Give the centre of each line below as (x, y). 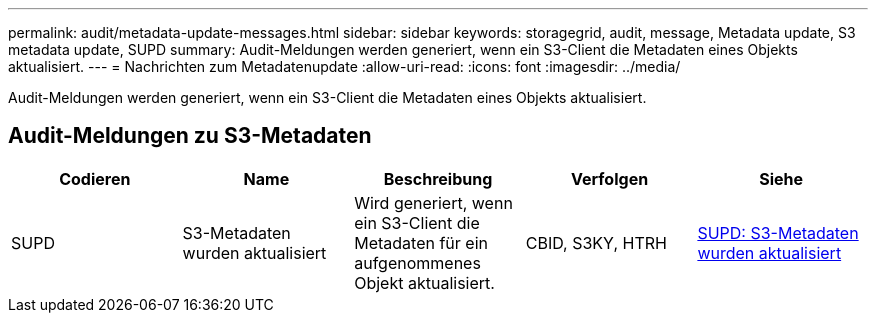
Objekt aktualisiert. (424, 282)
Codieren (95, 178)
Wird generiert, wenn (433, 202)
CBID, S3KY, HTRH (596, 242)
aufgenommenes (417, 262)
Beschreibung (438, 178)
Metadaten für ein (421, 242)
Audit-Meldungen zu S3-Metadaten (190, 136)
